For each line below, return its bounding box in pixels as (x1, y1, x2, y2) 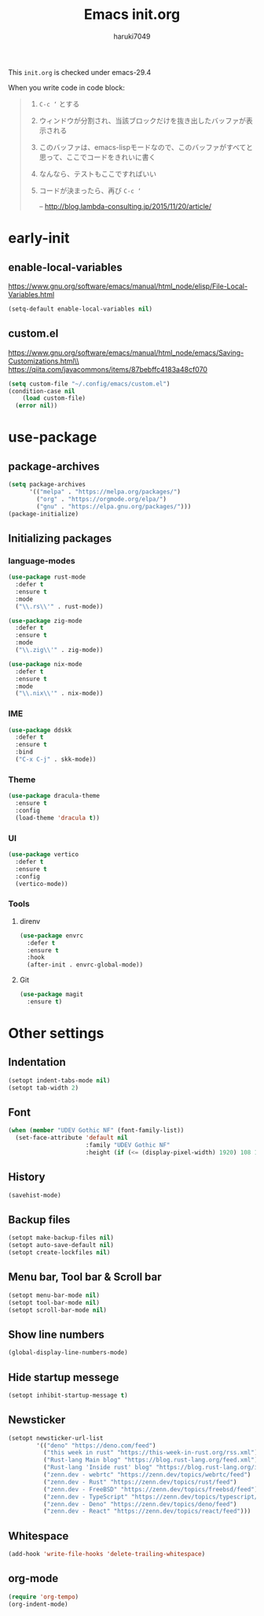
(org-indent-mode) (8, 1600, 68, 1608)
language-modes (8, 555, 76, 566)
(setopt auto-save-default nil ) (8, 1242, 114, 1249)
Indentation (8, 1056, 67, 1069)
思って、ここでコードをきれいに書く (38, 152, 156, 162)
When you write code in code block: (8, 83, 126, 92)
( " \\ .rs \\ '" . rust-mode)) (15, 602, 104, 610)
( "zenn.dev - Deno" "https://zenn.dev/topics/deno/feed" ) (42, 1500, 237, 1508)
